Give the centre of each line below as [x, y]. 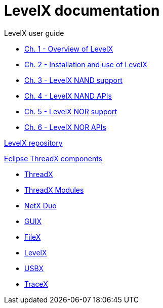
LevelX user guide [34, 33]
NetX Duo [40, 205]
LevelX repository [33, 143]
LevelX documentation [82, 11]
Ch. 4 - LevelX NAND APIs [68, 96]
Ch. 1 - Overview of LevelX [69, 49]
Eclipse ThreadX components [53, 158]
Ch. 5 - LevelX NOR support [71, 111]
